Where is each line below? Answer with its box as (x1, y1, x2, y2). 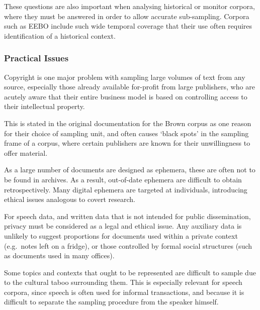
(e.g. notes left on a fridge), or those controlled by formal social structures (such (4, 240, 252, 251)
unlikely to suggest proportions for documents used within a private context (4, 230, 238, 241)
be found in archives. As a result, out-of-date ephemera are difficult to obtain (4, 174, 242, 184)
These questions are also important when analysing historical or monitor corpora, (4, 1, 255, 11)
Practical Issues (4, 52, 69, 64)
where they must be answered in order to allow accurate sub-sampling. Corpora (4, 11, 249, 21)
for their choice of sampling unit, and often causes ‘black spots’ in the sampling (4, 128, 249, 138)
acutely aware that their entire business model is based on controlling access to (4, 91, 247, 101)
